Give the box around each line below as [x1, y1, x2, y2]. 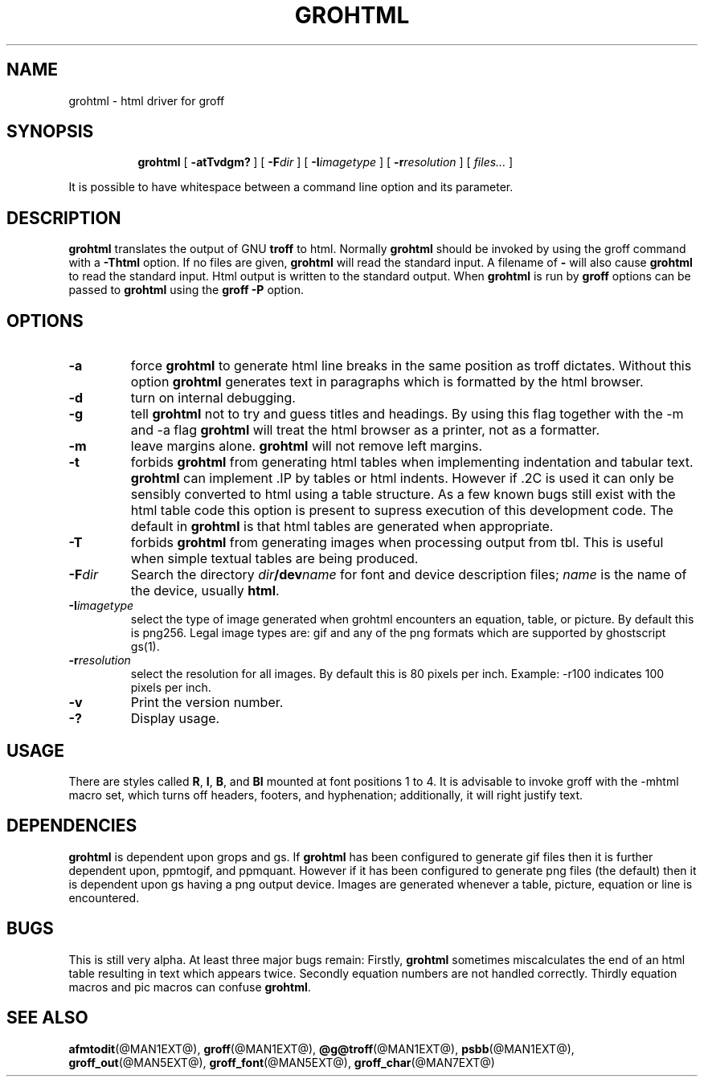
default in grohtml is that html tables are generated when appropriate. [130, 518, 554, 535]
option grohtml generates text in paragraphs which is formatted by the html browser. [130, 374, 644, 390]
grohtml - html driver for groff [68, 93, 225, 108]
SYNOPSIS [6, 121, 94, 142]
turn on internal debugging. [130, 390, 296, 407]
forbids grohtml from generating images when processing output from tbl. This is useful [130, 534, 664, 551]
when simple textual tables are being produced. [130, 550, 419, 567]
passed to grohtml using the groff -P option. [68, 283, 305, 297]
